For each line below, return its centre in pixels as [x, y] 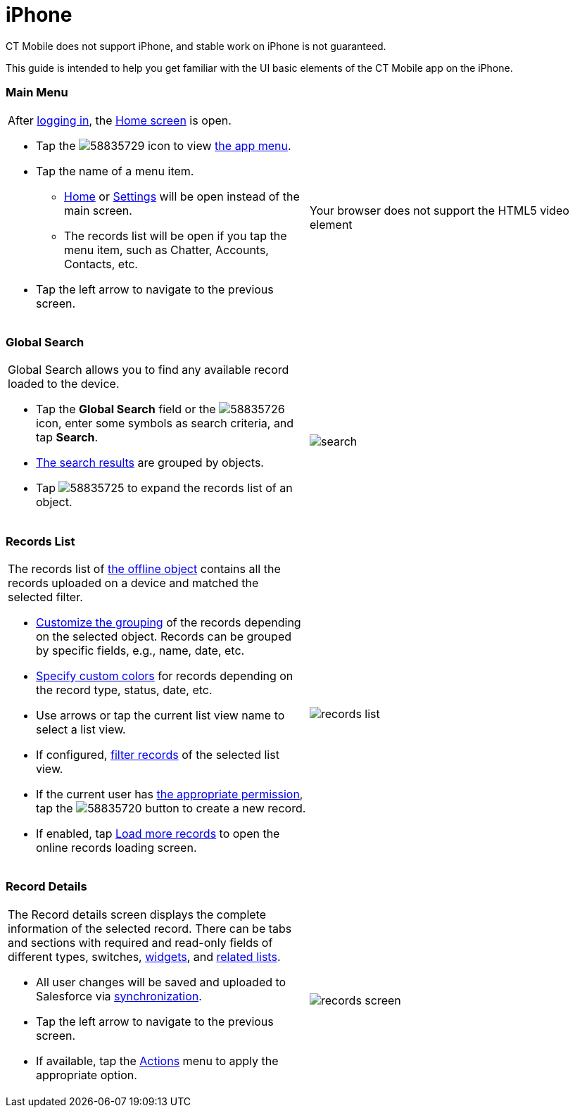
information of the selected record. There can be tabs [150, 928]
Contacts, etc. [101, 264]
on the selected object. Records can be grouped [164, 636]
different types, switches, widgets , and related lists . [144, 956]
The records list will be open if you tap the [176, 235]
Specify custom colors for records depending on [165, 676]
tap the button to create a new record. [171, 808]
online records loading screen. [116, 848]
